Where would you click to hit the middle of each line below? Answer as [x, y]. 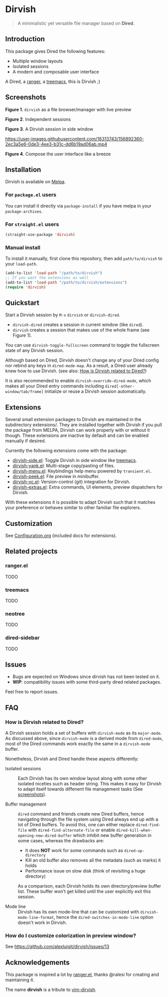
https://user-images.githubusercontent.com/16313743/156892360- [75, 139]
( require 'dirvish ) [26, 287]
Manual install [23, 247]
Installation [23, 170]
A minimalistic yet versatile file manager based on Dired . [76, 23]
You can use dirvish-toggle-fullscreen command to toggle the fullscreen [82, 345]
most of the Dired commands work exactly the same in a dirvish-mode [78, 744]
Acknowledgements [37, 962]
